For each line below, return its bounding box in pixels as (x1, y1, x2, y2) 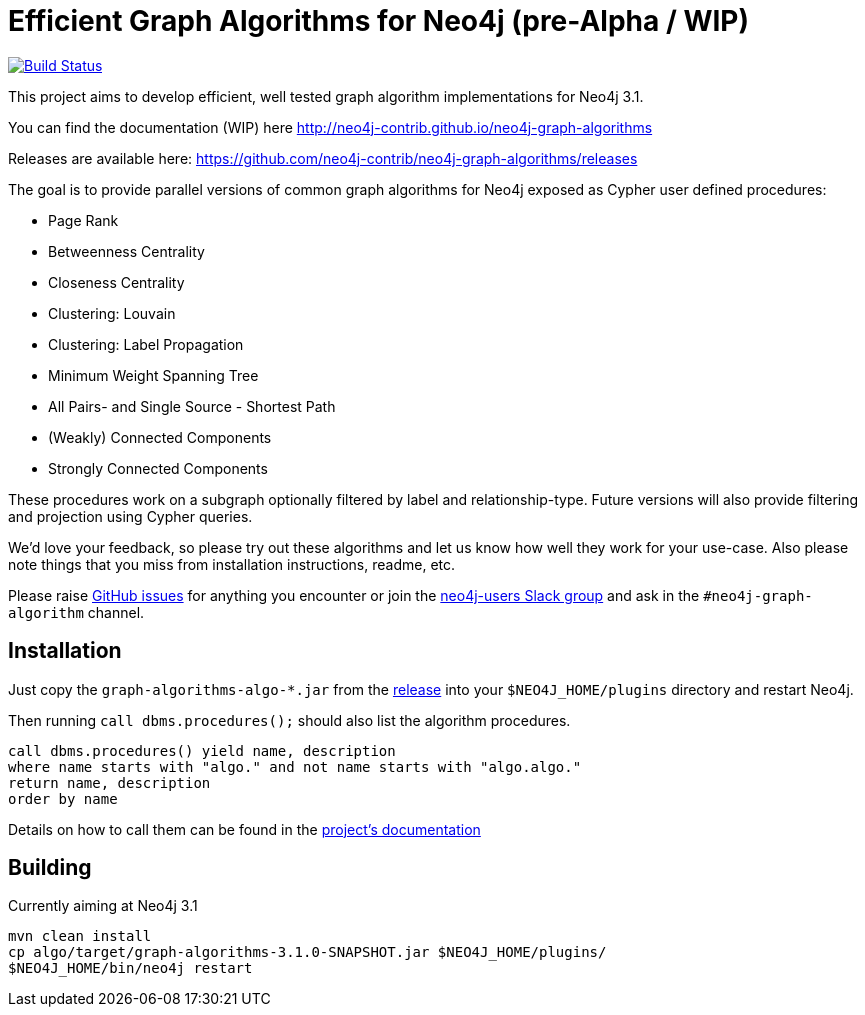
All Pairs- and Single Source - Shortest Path (48, 397, 336, 415)
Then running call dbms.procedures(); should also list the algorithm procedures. (8, 711, 571, 729)
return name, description (8, 774, 211, 791)
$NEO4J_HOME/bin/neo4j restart (8, 960, 253, 977)
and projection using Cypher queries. (8, 507, 253, 525)
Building (8, 855, 92, 881)
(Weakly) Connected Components (48, 428, 272, 446)
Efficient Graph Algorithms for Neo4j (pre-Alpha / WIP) (8, 4, 750, 38)
